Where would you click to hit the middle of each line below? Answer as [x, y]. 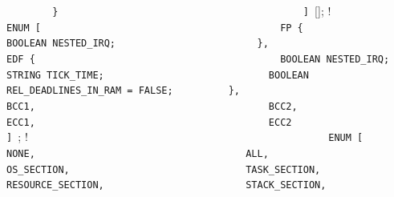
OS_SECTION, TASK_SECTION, [164, 169]
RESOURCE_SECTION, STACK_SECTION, [167, 185]
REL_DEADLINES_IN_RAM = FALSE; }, [124, 91]
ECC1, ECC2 [149, 122]
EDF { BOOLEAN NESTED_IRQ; [198, 59]
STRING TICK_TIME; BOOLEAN [158, 75]
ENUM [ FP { [155, 28]
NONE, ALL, [138, 153]
